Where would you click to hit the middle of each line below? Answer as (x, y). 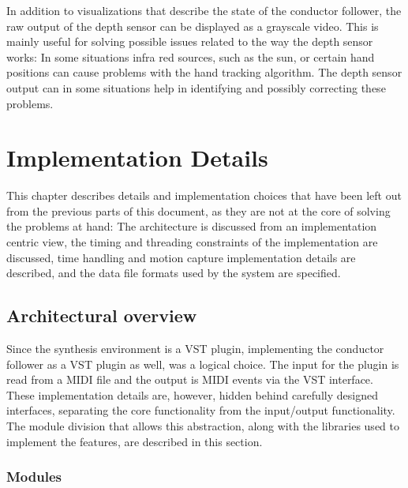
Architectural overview (102, 315)
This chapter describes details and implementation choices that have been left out (204, 195)
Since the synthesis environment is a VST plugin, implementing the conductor (195, 349)
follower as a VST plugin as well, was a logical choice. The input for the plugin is (203, 364)
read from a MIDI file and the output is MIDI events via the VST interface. (190, 379)
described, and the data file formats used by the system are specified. (174, 273)
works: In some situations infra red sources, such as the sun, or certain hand (191, 56)
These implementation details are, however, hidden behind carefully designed (192, 394)
